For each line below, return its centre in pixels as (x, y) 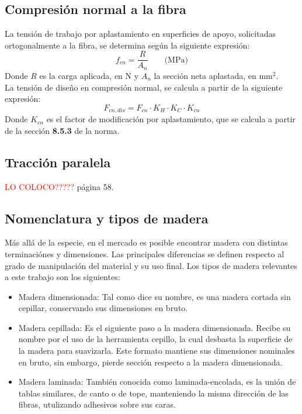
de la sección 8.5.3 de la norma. (62, 130)
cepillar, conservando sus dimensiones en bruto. (103, 308)
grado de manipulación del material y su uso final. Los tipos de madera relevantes (151, 265)
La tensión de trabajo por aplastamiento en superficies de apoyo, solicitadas (140, 34)
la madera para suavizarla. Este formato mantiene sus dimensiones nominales (157, 351)
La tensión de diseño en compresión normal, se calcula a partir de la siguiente (144, 87)
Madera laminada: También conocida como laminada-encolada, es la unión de (157, 382)
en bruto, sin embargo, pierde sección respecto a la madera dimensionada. (150, 362)
